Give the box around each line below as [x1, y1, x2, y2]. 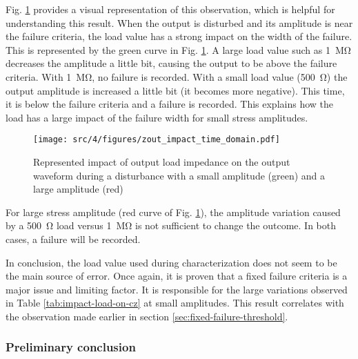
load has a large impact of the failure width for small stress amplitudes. [6, 110, 308, 124]
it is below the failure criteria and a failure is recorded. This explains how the [6, 97, 333, 111]
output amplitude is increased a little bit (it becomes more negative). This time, [6, 83, 345, 97]
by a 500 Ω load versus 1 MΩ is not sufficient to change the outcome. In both [6, 218, 337, 233]
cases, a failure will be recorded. [6, 231, 141, 246]
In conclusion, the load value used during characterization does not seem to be [6, 255, 337, 269]
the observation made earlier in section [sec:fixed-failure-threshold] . [6, 309, 288, 323]
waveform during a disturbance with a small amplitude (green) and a [33, 168, 326, 182]
